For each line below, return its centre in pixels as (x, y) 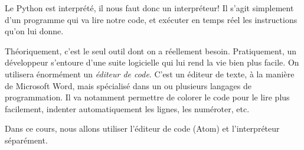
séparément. (26, 140)
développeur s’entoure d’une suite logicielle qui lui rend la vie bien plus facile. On (152, 62)
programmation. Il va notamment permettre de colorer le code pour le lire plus (147, 97)
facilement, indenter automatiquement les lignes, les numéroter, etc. (127, 108)
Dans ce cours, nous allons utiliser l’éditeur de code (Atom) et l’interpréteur (142, 128)
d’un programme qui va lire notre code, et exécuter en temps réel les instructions (151, 19)
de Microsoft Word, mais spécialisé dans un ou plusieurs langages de (128, 85)
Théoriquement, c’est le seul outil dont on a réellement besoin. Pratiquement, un (151, 50)
